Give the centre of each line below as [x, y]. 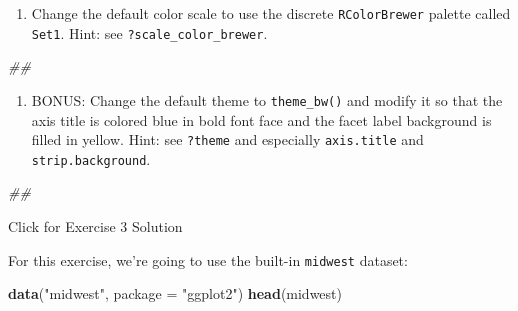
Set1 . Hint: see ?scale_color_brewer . [149, 32]
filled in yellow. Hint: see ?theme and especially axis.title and [227, 139]
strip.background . [91, 158]
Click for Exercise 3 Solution [95, 226]
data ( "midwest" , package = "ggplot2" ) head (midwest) [175, 293]
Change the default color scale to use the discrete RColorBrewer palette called [271, 13]
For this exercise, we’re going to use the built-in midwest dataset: [208, 259]
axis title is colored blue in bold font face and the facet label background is [261, 119]
